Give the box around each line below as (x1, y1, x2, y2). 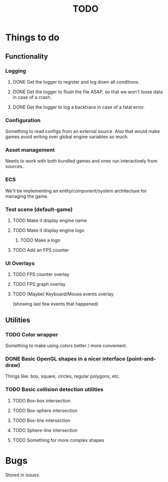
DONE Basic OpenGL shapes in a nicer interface (5, 355, 126, 362)
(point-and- (126, 355, 156, 362)
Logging (5, 67, 26, 74)
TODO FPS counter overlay (12, 271, 70, 278)
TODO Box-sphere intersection (12, 407, 78, 413)
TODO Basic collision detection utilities (5, 386, 103, 393)
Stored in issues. (5, 472, 41, 478)
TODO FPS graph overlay (12, 281, 66, 287)
